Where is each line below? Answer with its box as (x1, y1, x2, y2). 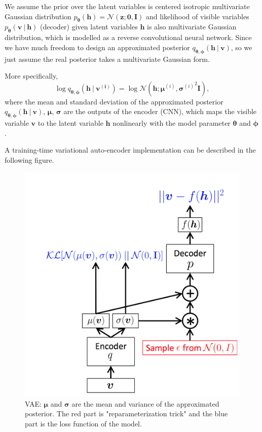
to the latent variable (38, 118, 103, 128)
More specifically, (5, 70, 58, 81)
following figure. (5, 154, 54, 165)
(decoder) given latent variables (40, 21, 138, 32)
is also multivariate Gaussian (147, 21, 237, 32)
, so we (231, 42, 252, 52)
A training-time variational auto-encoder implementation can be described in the (5, 145, 256, 155)
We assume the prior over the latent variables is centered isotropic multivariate (5, 1, 250, 11)
